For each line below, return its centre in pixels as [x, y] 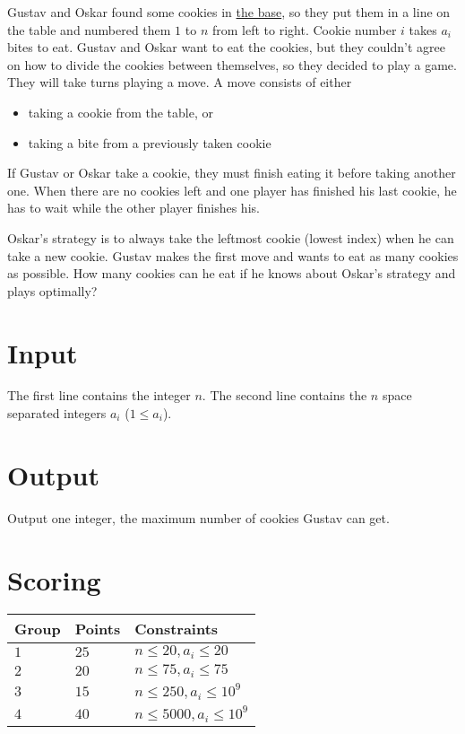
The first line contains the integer [99, 395]
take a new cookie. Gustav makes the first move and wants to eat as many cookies [233, 255]
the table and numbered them [89, 29]
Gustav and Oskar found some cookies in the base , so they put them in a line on [229, 12]
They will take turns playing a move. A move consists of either [180, 82]
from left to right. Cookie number [304, 29]
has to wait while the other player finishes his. [133, 208]
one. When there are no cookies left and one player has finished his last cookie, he [232, 190]
